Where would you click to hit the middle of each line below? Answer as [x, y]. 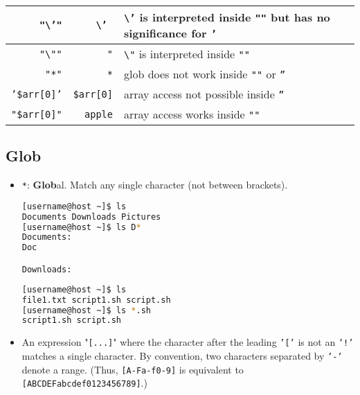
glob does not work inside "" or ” [205, 74]
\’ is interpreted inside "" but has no [227, 17]
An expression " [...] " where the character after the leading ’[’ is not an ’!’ [188, 342]
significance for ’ [170, 33]
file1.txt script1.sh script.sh [96, 300]
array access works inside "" [192, 114]
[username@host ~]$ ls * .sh [86, 310]
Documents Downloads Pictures [91, 217]
